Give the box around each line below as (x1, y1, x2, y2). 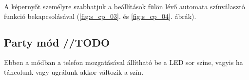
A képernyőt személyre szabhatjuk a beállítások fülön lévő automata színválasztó (4, 1, 245, 11)
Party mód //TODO (4, 34, 110, 49)
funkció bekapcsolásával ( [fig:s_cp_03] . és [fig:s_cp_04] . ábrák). (4, 11, 196, 21)
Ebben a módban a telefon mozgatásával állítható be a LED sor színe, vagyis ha (4, 57, 243, 67)
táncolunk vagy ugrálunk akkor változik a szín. (4, 66, 144, 77)
